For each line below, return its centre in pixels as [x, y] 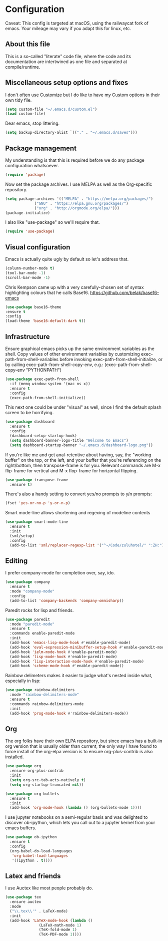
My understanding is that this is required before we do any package [75, 160]
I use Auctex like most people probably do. [49, 888]
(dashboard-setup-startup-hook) [43, 436]
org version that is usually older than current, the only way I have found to [81, 746]
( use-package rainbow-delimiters [40, 690]
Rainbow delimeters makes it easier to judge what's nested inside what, [79, 676]
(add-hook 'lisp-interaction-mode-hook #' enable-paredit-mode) [77, 661]
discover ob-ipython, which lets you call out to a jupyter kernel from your [80, 823]
